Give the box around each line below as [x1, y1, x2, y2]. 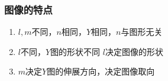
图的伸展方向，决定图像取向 [47, 65, 155, 77]
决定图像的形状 [105, 45, 163, 57]
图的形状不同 [50, 45, 101, 57]
